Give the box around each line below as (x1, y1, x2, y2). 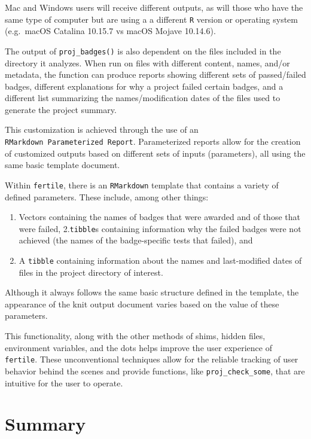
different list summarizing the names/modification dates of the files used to (5, 92, 280, 104)
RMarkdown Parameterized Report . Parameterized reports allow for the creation (5, 135, 301, 148)
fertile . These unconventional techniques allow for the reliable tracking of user (5, 353, 298, 365)
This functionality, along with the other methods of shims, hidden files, (5, 330, 266, 342)
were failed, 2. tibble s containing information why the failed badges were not (19, 222, 301, 234)
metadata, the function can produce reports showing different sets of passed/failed (5, 68, 306, 81)
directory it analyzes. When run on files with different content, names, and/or (5, 56, 290, 69)
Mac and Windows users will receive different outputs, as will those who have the (5, 1, 303, 13)
